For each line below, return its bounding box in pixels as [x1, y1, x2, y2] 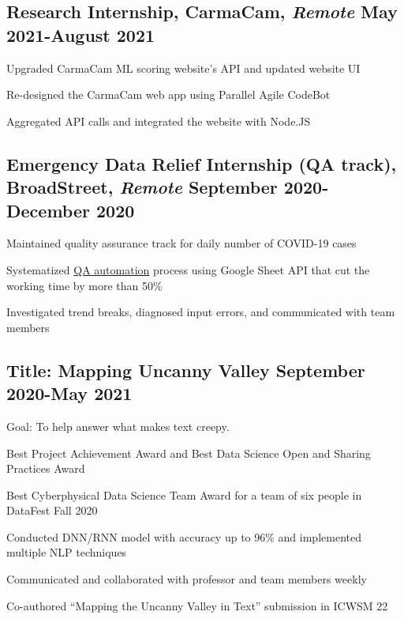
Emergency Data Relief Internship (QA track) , [6, 151, 397, 176]
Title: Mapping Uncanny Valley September [6, 357, 365, 382]
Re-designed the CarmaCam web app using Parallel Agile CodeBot [6, 86, 331, 103]
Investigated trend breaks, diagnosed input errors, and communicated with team [6, 304, 395, 320]
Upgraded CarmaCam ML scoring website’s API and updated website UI [6, 59, 361, 76]
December [6, 198, 90, 222]
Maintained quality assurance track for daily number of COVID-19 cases [6, 235, 357, 251]
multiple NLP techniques [6, 544, 127, 560]
